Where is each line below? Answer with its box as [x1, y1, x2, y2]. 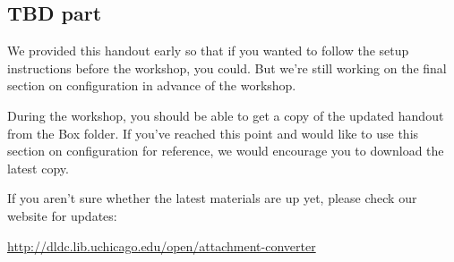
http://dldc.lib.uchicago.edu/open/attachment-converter [7, 236, 316, 255]
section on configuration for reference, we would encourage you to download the [7, 141, 444, 160]
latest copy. [7, 158, 69, 177]
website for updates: [7, 206, 117, 224]
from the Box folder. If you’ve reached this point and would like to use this [7, 123, 419, 142]
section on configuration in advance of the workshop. [7, 76, 296, 95]
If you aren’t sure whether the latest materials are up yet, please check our [7, 189, 417, 207]
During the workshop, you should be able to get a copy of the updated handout [7, 106, 444, 124]
